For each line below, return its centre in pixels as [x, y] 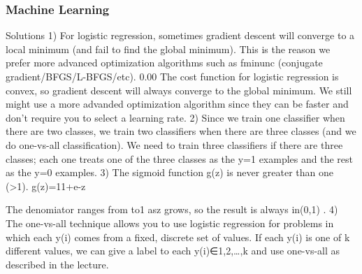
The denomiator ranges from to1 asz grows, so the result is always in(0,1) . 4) [172, 209]
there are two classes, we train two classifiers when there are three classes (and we [181, 131]
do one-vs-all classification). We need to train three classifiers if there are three [174, 144]
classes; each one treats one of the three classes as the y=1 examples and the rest [179, 158]
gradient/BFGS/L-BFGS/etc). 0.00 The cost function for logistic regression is [172, 76]
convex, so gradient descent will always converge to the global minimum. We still [179, 90]
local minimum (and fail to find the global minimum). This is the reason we [168, 49]
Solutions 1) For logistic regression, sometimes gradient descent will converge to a [180, 35]
